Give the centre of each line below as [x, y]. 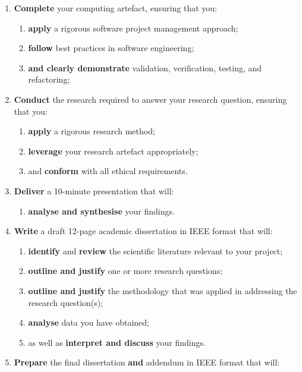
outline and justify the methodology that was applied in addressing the [163, 290]
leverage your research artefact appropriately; [113, 151]
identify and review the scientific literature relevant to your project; [155, 250]
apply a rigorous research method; [92, 131]
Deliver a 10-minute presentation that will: [94, 190]
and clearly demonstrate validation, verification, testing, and [145, 67]
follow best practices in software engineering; [111, 48]
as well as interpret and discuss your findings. [117, 342]
